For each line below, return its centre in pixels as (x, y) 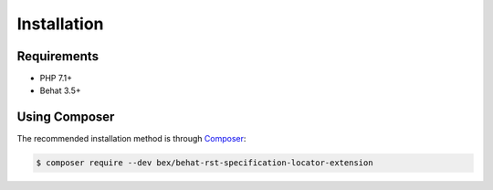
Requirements (58, 56)
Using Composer (66, 117)
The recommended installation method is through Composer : (131, 139)
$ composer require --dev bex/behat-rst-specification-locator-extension (205, 163)
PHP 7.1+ (56, 79)
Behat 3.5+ (60, 90)
